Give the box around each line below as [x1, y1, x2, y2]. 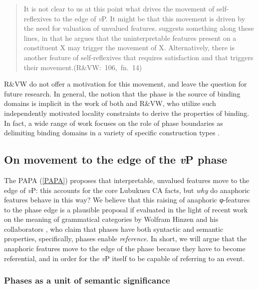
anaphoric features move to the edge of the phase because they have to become [4, 243, 246, 254]
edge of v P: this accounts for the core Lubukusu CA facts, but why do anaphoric [4, 185, 250, 195]
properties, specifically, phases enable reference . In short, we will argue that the [4, 233, 247, 244]
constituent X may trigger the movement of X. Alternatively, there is [23, 42, 235, 53]
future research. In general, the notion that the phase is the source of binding [4, 88, 241, 98]
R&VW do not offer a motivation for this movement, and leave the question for [4, 79, 247, 89]
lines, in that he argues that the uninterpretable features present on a [23, 32, 237, 43]
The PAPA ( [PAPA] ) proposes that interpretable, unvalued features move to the [4, 175, 250, 185]
